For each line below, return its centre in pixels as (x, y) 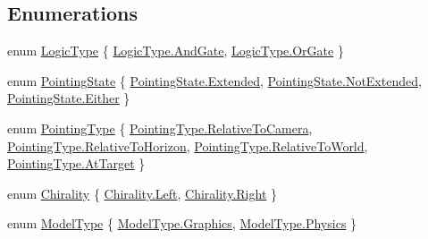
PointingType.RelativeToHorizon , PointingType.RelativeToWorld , (188, 145)
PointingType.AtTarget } (76, 163)
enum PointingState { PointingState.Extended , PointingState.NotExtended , (214, 80)
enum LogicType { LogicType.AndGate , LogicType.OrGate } (176, 51)
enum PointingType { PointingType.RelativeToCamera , (160, 128)
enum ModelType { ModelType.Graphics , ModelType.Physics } (182, 223)
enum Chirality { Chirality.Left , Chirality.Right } (142, 193)
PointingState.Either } (69, 98)
